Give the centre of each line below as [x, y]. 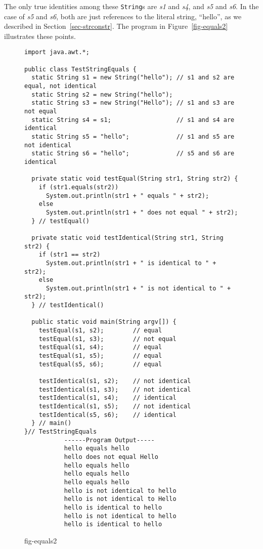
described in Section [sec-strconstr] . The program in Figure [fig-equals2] [116, 26]
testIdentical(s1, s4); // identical [107, 398]
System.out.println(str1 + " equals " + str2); [127, 196]
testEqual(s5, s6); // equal [100, 364]
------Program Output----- [109, 440]
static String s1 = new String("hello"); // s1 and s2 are [133, 78]
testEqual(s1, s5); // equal [100, 356]
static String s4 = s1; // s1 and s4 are [133, 120]
